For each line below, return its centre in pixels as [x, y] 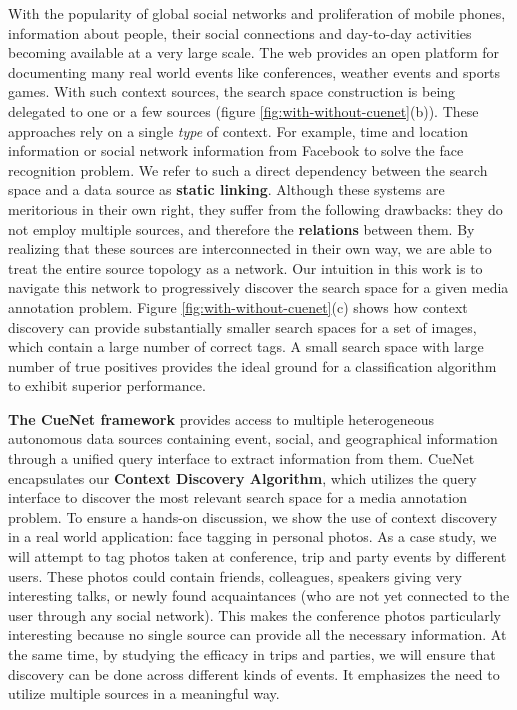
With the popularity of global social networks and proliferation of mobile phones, [257, 13]
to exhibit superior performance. [107, 385]
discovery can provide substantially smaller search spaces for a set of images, [242, 326]
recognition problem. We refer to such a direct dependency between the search [248, 169]
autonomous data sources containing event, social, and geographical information [253, 438]
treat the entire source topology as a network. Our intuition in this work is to [245, 267]
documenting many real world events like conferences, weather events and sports [254, 71]
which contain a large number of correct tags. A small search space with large [246, 346]
